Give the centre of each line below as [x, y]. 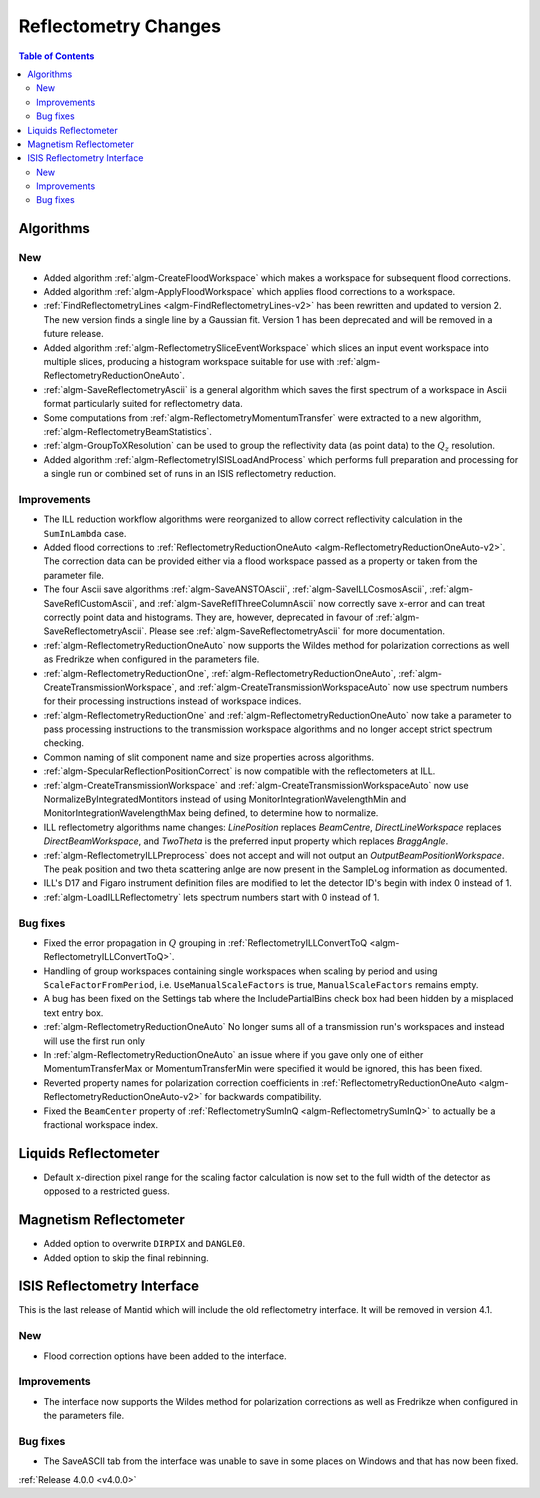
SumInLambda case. [85, 533]
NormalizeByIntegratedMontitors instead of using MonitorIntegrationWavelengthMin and [225, 799]
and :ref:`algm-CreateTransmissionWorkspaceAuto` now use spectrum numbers [344, 687]
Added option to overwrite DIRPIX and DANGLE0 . [144, 1244]
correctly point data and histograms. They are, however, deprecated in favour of [208, 617]
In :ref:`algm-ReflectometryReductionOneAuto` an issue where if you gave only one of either [233, 1055]
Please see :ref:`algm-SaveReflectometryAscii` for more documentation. [296, 631]
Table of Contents [56, 56]
